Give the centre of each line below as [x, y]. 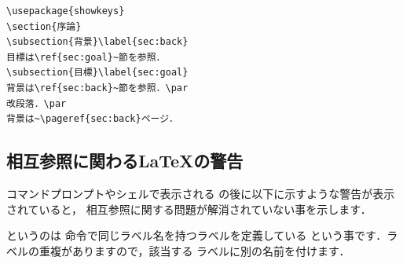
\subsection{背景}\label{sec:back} [97, 42]
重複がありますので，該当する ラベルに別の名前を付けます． [194, 250]
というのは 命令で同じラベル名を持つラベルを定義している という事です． [197, 235]
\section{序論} [44, 26]
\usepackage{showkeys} [66, 11]
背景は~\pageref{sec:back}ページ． [92, 119]
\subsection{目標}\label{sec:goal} [97, 73]
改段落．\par [37, 103]
